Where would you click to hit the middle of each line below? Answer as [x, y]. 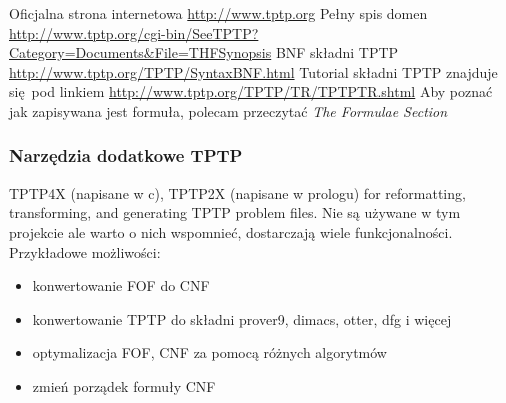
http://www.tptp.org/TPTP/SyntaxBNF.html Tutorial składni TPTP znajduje [253, 71]
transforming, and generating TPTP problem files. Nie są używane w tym [235, 212]
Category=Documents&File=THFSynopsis [140, 52]
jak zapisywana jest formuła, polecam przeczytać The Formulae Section [228, 110]
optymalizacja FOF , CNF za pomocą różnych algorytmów [209, 352]
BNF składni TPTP [337, 52]
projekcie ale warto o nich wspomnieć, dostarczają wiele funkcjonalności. [231, 231]
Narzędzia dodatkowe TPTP [126, 155]
